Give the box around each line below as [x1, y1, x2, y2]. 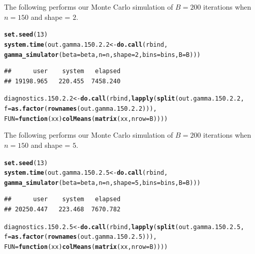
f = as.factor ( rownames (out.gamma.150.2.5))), [4, 233, 157, 241]
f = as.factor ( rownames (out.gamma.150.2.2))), [4, 105, 157, 112]
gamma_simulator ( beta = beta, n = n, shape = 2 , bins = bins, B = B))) [4, 51, 201, 58]
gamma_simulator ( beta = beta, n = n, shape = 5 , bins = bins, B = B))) [4, 179, 201, 186]
